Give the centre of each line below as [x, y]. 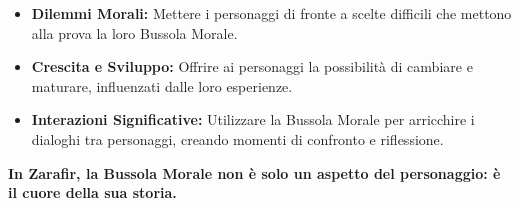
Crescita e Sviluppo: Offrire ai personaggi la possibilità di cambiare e [252, 66]
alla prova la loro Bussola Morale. [134, 32]
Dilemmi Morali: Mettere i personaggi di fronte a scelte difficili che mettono [271, 13]
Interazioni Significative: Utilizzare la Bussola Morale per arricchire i [253, 119]
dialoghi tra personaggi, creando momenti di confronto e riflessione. [237, 138]
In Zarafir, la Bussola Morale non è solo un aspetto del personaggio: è [254, 172]
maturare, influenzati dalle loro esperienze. [162, 85]
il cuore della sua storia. [92, 192]
